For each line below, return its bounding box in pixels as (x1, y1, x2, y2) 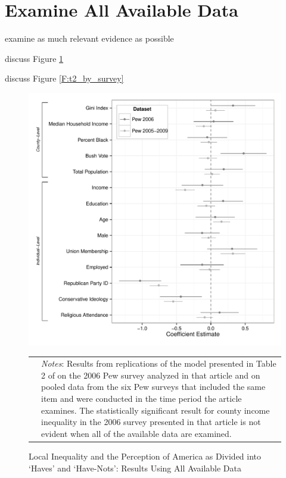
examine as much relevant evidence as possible (5, 32, 174, 45)
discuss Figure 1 (5, 52, 64, 64)
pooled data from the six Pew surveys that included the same (41, 380, 266, 393)
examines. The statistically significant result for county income (41, 404, 270, 416)
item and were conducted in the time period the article (41, 392, 242, 405)
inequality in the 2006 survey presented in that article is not (41, 415, 261, 428)
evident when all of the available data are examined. (41, 427, 232, 439)
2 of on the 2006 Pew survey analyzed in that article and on (41, 368, 260, 381)
